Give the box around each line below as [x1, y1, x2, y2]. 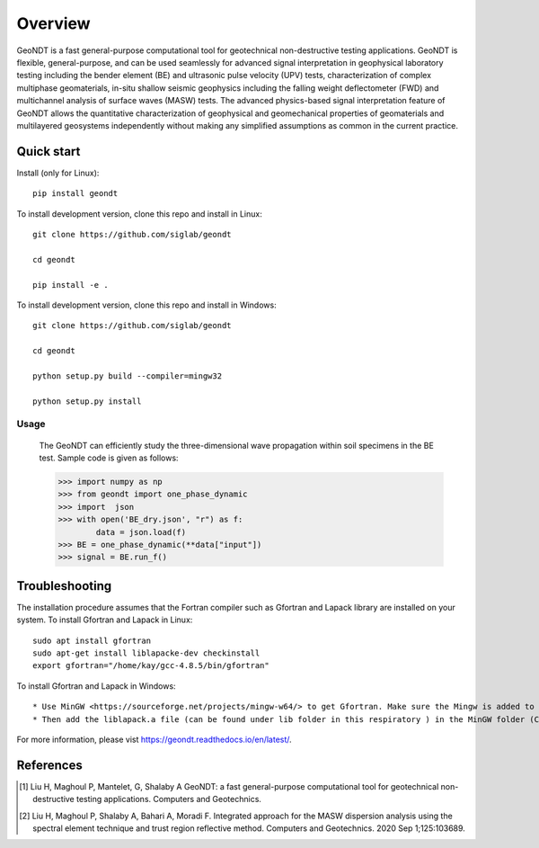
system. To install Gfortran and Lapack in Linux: [16, 614, 193, 625]
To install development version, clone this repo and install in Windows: [16, 299, 278, 310]
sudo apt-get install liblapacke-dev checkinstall [32, 648, 261, 658]
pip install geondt [32, 189, 119, 199]
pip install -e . [32, 280, 109, 290]
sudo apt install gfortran [32, 635, 152, 646]
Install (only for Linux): [16, 167, 100, 178]
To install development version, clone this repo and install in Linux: [16, 208, 262, 219]
